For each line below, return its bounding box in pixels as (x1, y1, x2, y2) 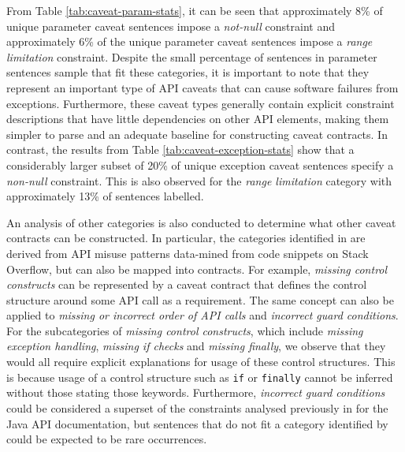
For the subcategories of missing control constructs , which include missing (6, 322, 363, 338)
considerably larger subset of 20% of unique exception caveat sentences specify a (6, 156, 394, 173)
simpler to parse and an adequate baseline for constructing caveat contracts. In (6, 125, 388, 142)
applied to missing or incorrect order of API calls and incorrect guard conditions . (6, 307, 399, 323)
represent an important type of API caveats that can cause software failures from (6, 79, 399, 95)
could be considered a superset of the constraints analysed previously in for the (6, 399, 388, 416)
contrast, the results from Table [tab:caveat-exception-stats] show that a (6, 141, 355, 158)
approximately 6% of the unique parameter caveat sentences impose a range (6, 33, 373, 50)
